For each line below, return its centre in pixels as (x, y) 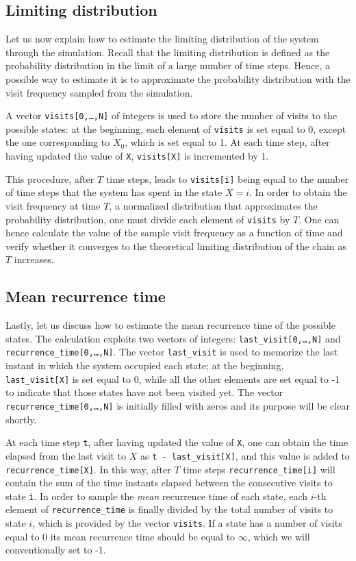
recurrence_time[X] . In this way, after (88, 469)
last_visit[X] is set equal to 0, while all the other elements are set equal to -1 (173, 378)
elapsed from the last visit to (66, 455)
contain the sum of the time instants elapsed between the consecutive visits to (169, 483)
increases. (34, 259)
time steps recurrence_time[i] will (259, 469)
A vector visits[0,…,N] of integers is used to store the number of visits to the (171, 115)
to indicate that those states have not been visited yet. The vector (144, 392)
